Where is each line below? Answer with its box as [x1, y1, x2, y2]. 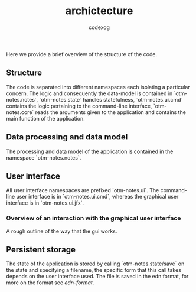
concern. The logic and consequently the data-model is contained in [6, 90, 173, 97]
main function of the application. [6, 115, 85, 122]
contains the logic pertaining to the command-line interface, [6, 102, 152, 109]
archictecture [65, 4, 133, 18]
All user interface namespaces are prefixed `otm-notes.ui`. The [6, 187, 159, 194]
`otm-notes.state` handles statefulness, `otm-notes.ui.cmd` [39, 96, 183, 103]
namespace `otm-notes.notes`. [6, 154, 81, 161]
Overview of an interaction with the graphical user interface [6, 214, 181, 222]
